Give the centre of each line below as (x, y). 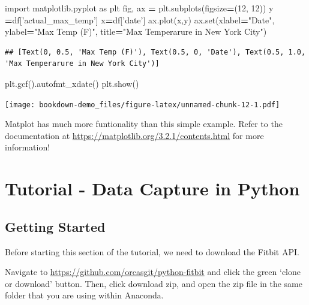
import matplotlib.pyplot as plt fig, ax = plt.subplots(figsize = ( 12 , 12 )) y (139, 8)
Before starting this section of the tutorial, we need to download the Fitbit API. (152, 251)
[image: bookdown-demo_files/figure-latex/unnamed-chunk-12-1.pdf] (142, 105)
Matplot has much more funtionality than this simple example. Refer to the (144, 124)
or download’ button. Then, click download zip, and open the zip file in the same (154, 283)
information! (28, 147)
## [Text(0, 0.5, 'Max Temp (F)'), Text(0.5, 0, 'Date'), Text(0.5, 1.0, (155, 52)
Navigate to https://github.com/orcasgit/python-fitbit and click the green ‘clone (153, 272)
